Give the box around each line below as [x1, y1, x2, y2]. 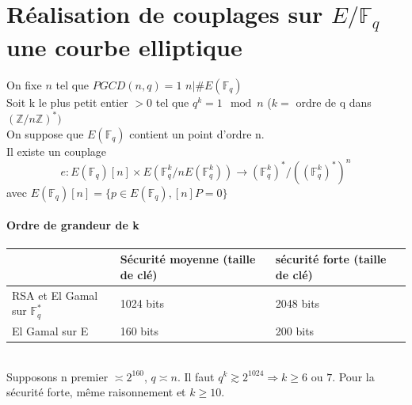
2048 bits [275, 294, 320, 311]
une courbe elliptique [6, 31, 242, 63]
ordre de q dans [296, 94, 372, 111]
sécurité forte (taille [275, 251, 387, 267]
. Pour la [332, 368, 375, 384]
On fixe [6, 77, 42, 93]
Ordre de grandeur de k [6, 217, 139, 233]
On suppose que [6, 125, 84, 142]
